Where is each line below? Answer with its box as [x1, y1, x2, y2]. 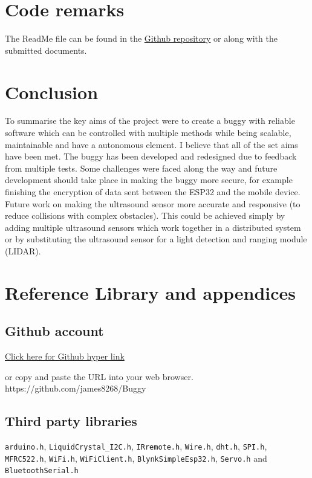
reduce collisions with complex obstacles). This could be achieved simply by [5, 209, 285, 222]
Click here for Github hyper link [5, 350, 125, 363]
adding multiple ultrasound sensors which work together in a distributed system [5, 221, 301, 233]
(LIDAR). [5, 244, 41, 257]
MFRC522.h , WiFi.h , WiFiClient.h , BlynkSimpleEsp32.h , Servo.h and [5, 451, 267, 464]
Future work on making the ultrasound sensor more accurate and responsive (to [5, 197, 301, 210]
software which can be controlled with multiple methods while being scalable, [5, 126, 291, 139]
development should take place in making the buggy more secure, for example [5, 173, 293, 186]
